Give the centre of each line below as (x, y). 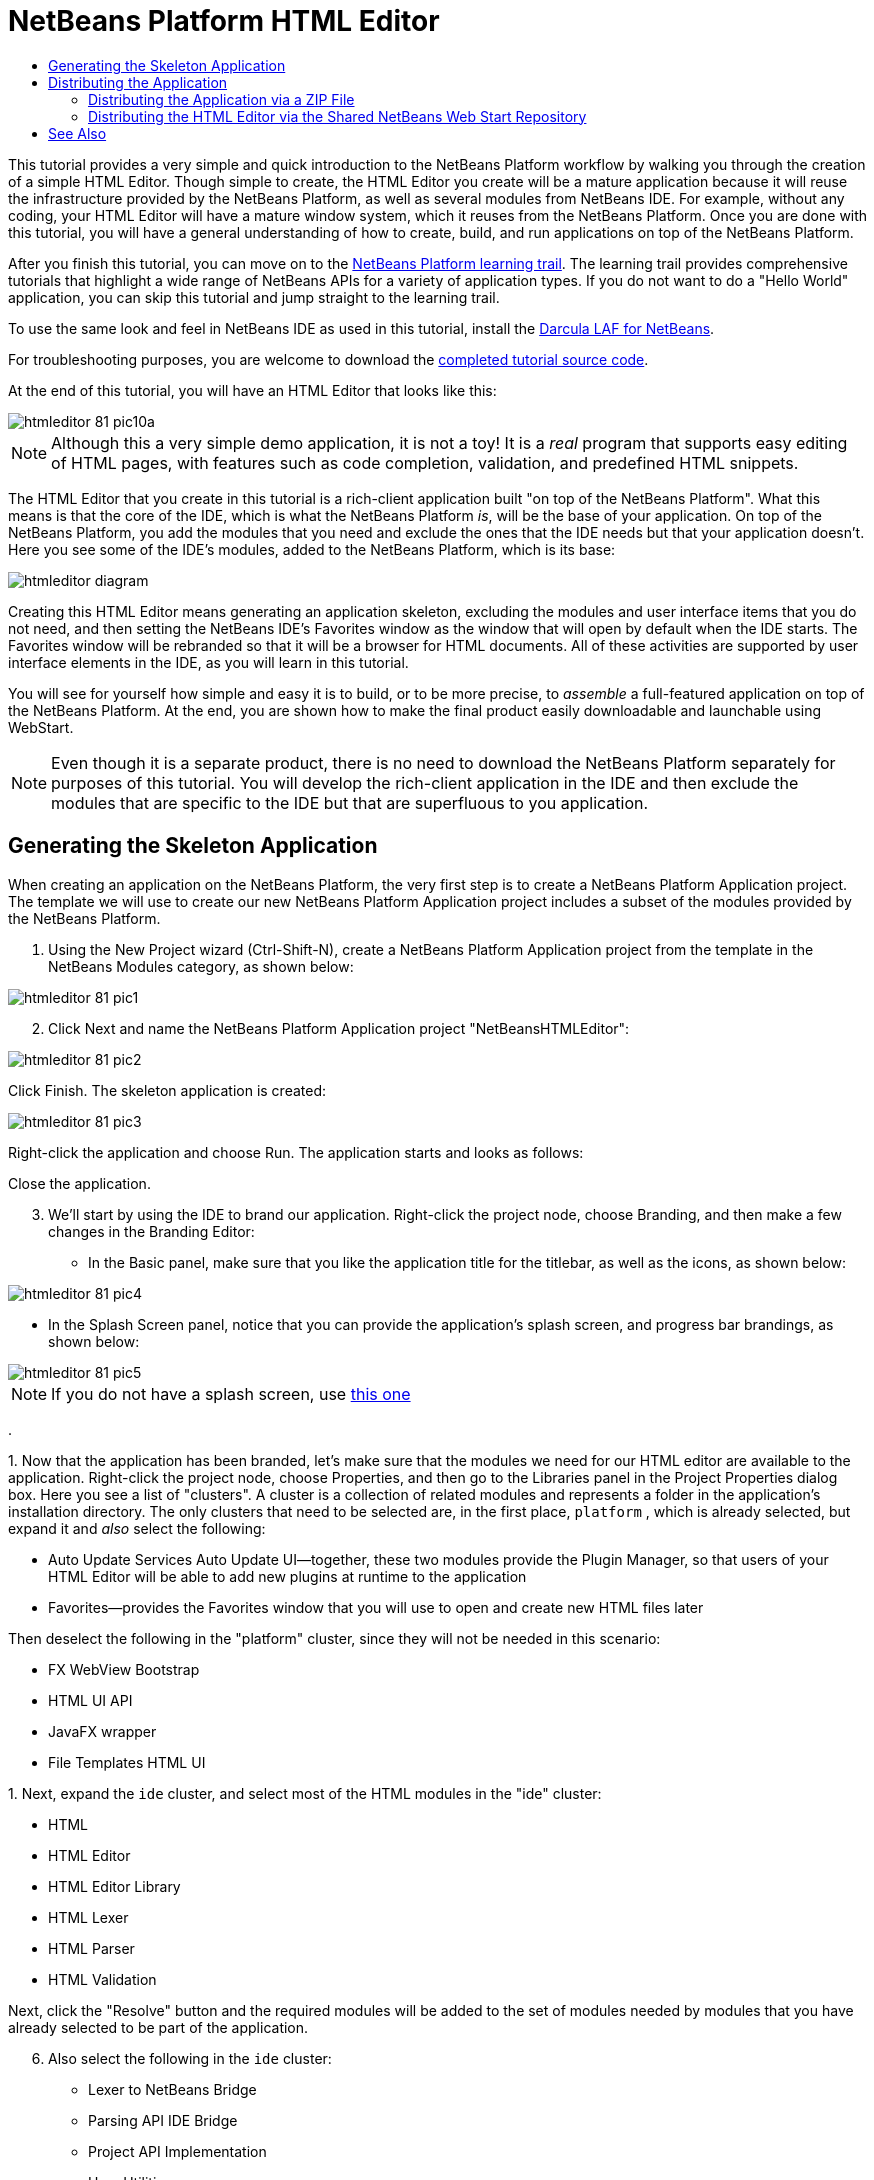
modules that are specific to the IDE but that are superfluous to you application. (350, 802)
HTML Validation (102, 1979)
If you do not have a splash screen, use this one (231, 1393)
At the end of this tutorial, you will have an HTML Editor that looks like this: (252, 390)
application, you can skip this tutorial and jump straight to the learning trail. (254, 297)
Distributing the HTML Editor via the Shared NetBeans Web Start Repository (337, 116)
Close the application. (79, 1183)
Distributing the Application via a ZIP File (221, 99)
